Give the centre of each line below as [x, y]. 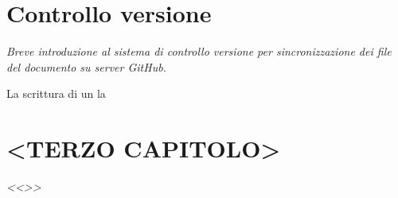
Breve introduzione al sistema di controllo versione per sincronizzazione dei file [199, 51]
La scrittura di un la [56, 93]
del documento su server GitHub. [86, 66]
